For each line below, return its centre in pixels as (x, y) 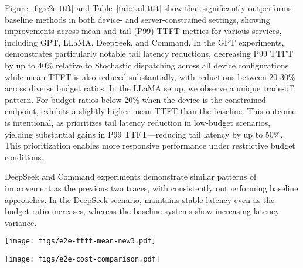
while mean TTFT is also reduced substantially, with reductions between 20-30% (150, 76)
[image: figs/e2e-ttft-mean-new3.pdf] (80, 241)
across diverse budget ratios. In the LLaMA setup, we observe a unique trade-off (149, 88)
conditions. (24, 157)
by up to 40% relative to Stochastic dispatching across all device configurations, (148, 65)
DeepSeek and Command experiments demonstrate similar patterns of (131, 176)
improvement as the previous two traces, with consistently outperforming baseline (151, 188)
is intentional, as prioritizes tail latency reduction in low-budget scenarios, (138, 122)
